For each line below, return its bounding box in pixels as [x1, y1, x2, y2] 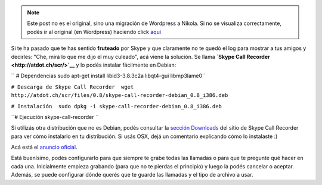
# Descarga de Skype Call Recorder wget [11, 83, 134, 90]
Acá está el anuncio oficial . [11, 143, 78, 151]
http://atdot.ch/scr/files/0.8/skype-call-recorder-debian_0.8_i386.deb [11, 92, 228, 99]
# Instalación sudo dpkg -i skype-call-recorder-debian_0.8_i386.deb [11, 103, 222, 109]
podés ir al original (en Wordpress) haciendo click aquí [27, 28, 161, 35]
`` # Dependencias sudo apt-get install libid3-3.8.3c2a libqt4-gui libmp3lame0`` [11, 72, 206, 80]
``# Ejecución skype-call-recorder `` [11, 113, 100, 120]
